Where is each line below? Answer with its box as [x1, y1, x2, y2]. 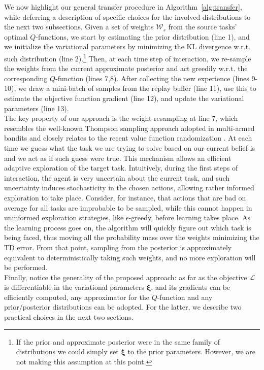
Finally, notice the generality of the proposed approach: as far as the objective [4, 272, 247, 282]
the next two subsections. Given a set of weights [4, 21, 154, 32]
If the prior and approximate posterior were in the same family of [16, 336, 220, 347]
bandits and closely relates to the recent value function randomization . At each [4, 132, 252, 143]
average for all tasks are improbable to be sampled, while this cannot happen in [4, 202, 252, 213]
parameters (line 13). [4, 103, 69, 113]
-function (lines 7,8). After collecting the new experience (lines [55, 73, 249, 83]
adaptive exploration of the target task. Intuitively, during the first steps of [4, 162, 238, 173]
